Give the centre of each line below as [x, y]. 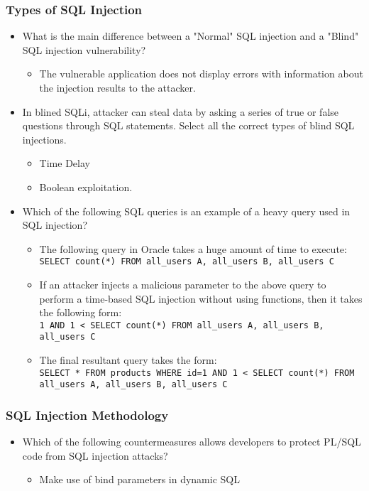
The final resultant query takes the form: [128, 360]
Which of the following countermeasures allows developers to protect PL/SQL [192, 442]
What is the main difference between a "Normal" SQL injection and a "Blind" [191, 36]
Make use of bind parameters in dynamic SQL [139, 479]
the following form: [81, 312]
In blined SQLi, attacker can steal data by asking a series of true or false [181, 111]
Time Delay [65, 163]
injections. [44, 139]
